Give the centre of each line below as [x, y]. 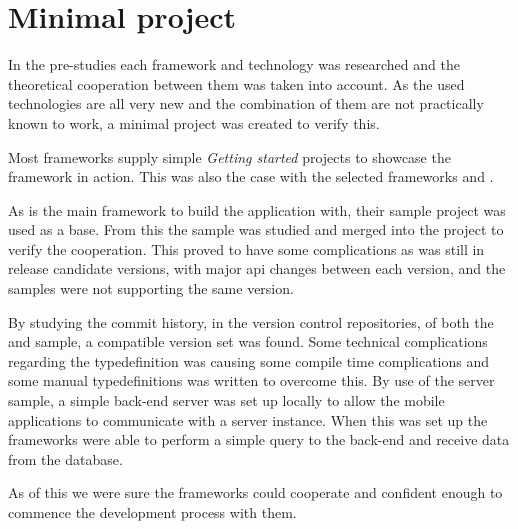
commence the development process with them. [152, 512]
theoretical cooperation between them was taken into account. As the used [236, 83]
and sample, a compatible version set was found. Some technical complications [248, 341]
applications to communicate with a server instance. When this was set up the [248, 419]
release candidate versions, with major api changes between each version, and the [257, 268]
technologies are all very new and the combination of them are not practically [246, 103]
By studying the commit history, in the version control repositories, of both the [251, 321]
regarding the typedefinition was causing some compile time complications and [249, 360]
